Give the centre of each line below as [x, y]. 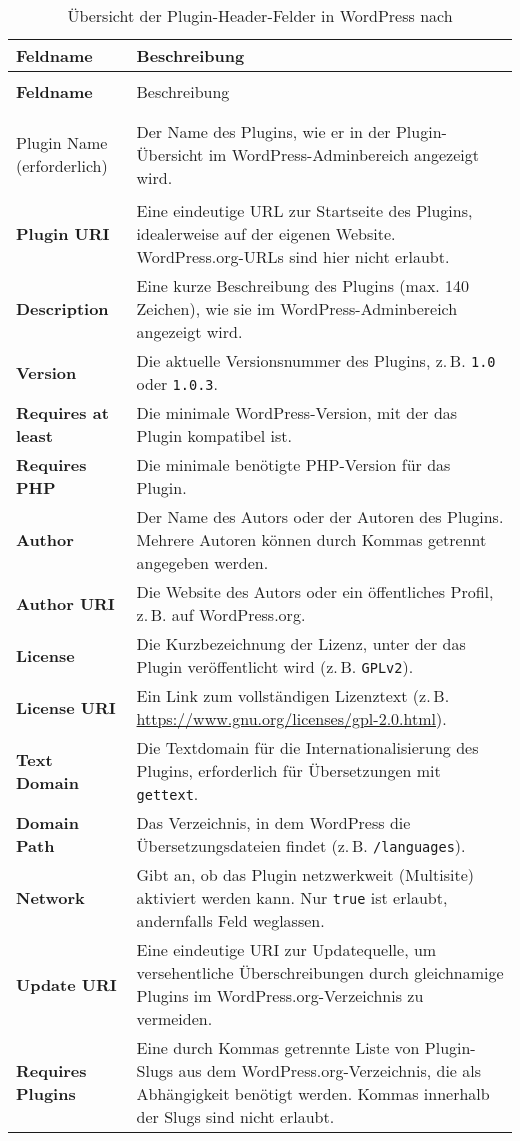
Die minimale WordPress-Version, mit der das [297, 412]
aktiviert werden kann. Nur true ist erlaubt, [292, 897]
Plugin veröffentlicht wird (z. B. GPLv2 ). [275, 666]
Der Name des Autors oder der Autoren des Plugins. [320, 516]
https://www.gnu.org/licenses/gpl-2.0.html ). [291, 718]
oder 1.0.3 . [177, 383]
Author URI [65, 603]
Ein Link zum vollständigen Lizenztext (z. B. [293, 695]
